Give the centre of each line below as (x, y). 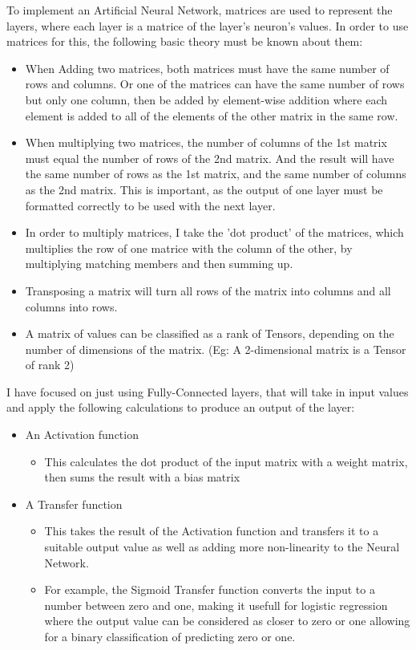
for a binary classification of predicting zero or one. (170, 636)
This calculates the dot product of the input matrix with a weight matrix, (226, 461)
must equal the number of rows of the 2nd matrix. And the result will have (210, 158)
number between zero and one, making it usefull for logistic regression (216, 605)
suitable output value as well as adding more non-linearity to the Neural (222, 547)
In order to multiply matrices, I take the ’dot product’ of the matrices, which (214, 232)
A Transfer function (74, 504)
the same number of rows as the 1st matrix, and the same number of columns (216, 174)
